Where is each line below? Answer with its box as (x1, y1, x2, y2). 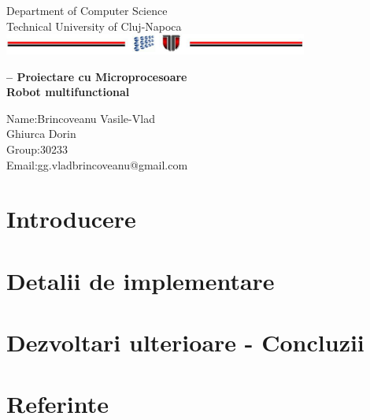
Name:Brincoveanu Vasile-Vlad (6, 110, 155, 126)
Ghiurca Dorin (6, 125, 76, 142)
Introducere (6, 203, 136, 235)
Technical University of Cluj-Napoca (6, 17, 182, 34)
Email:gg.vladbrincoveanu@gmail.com (6, 156, 188, 173)
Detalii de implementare (6, 264, 275, 296)
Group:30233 (6, 140, 68, 157)
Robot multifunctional (6, 84, 130, 100)
